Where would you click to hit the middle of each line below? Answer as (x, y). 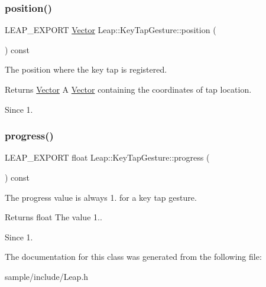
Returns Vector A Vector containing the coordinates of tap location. (128, 89)
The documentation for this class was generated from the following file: (133, 257)
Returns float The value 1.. (53, 217)
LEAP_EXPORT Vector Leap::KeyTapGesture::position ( (111, 30)
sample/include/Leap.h (47, 276)
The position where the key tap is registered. (86, 69)
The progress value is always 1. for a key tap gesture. (101, 197)
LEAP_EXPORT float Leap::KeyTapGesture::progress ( (107, 157)
